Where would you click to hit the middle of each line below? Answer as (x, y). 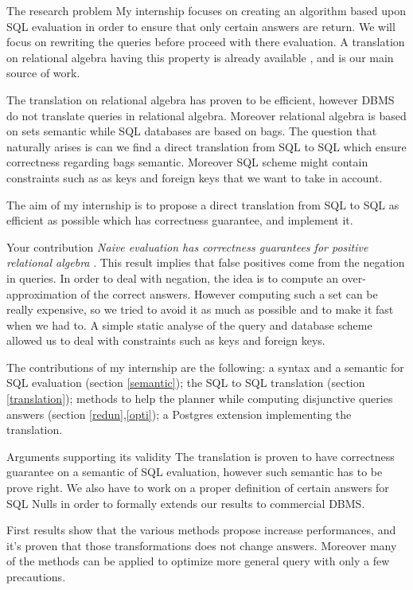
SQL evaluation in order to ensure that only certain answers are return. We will (201, 26)
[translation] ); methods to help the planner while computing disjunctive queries (200, 399)
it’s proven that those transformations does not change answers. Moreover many (202, 545)
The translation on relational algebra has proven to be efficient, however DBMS (201, 99)
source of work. (43, 73)
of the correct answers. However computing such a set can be (229, 293)
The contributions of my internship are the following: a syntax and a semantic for (205, 367)
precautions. (36, 576)
